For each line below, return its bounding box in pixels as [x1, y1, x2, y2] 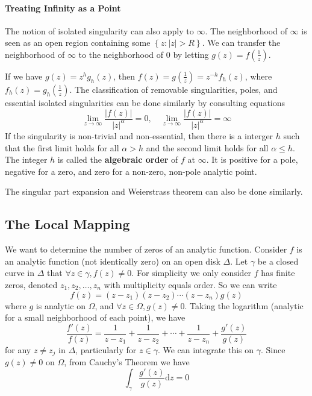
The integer [5, 153, 48, 166]
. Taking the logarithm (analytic [184, 299, 304, 312]
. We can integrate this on [157, 343, 254, 356]
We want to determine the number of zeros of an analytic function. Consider [5, 243, 287, 256]
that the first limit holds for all [5, 141, 119, 154]
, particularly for [75, 343, 137, 356]
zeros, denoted [5, 278, 58, 291]
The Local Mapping [5, 215, 130, 233]
